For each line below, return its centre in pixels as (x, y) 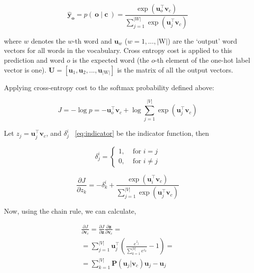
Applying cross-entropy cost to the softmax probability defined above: (109, 87)
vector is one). (25, 69)
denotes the (48, 40)
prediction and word (34, 60)
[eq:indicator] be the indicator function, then (142, 133)
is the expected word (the (111, 60)
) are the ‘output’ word (202, 40)
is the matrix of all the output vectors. (175, 69)
